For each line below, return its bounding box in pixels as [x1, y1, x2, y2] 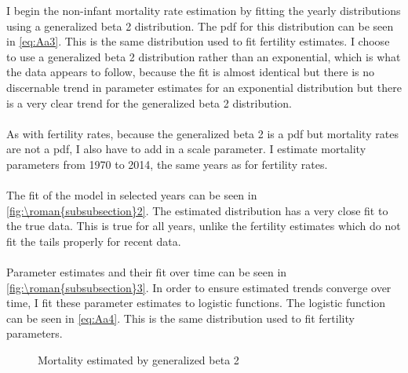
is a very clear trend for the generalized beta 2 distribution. [6, 94, 293, 111]
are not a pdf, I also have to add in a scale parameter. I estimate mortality [6, 141, 366, 157]
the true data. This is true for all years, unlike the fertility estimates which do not [6, 218, 401, 234]
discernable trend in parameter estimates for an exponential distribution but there [6, 79, 402, 95]
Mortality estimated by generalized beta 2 [38, 352, 239, 368]
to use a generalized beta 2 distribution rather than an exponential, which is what [6, 48, 401, 64]
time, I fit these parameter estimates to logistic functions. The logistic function [6, 294, 386, 311]
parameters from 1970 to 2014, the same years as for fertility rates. [6, 155, 328, 172]
